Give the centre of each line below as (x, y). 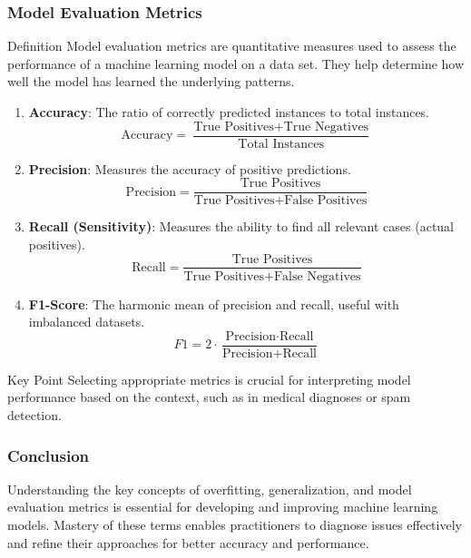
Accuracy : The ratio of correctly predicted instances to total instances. (229, 112)
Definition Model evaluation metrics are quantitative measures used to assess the (232, 46)
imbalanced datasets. (87, 322)
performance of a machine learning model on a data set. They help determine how (236, 63)
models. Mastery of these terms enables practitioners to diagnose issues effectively (235, 524)
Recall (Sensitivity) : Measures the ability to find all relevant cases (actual (241, 226)
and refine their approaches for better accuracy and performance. (188, 542)
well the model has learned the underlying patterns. (151, 81)
